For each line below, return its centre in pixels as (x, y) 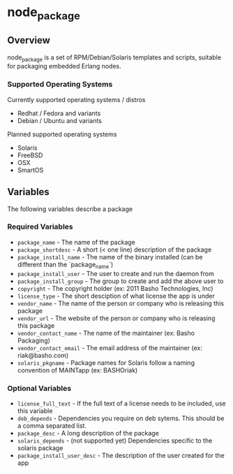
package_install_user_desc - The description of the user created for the (121, 455)
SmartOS (30, 170)
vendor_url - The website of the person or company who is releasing (116, 318)
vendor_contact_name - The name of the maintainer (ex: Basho (106, 333)
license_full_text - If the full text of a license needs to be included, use (121, 403)
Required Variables (40, 227)
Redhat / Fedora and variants (59, 113)
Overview (29, 40)
